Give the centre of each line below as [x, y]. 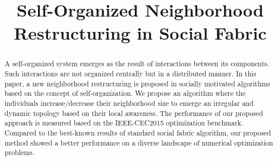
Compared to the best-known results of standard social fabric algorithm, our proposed [138, 132]
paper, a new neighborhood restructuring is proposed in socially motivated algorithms [137, 83]
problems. [20, 152]
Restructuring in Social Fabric [140, 33]
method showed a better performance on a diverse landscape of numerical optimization [139, 142]
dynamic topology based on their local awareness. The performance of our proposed [134, 113]
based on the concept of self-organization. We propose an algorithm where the [125, 93]
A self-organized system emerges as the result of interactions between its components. [137, 64]
